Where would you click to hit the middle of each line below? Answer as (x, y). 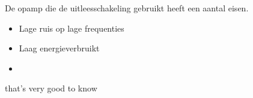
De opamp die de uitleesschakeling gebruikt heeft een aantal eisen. (127, 8)
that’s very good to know (51, 88)
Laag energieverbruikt (59, 48)
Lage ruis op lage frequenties (72, 28)
